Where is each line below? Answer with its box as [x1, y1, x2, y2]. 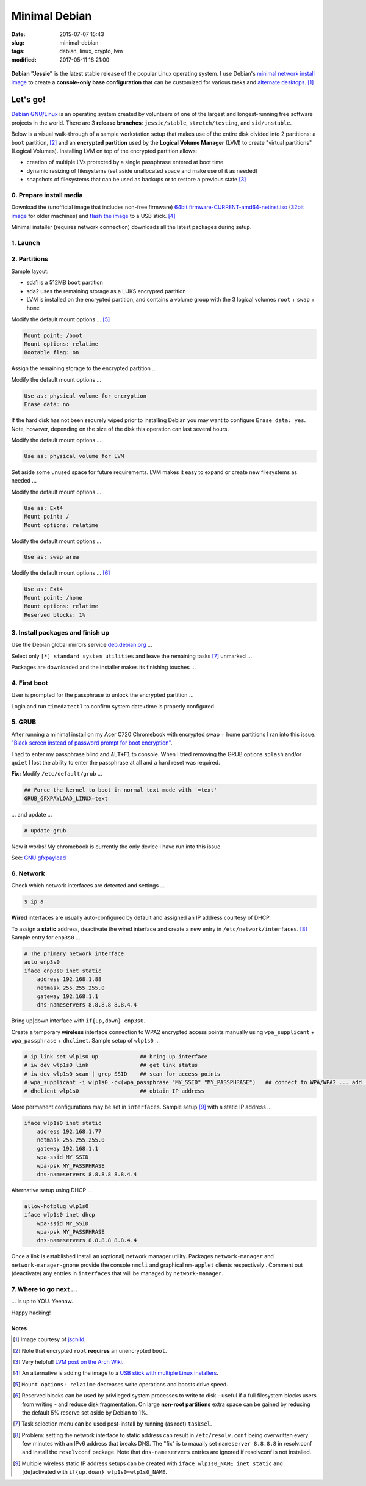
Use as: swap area [24, 553, 79, 561]
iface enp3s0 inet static [24, 967, 102, 974]
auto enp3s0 [24, 959, 60, 966]
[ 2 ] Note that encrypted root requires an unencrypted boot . [13, 1347, 167, 1354]
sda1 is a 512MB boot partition [26, 279, 104, 286]
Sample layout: [11, 268, 49, 275]
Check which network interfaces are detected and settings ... [11, 882, 165, 889]
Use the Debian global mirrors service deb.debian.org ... [11, 641, 152, 649]
